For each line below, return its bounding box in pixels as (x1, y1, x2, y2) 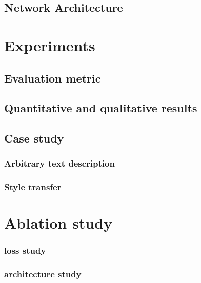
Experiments (4, 34, 95, 55)
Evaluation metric (4, 70, 101, 86)
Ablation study (4, 212, 112, 233)
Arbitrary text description (4, 157, 115, 170)
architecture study (4, 268, 82, 280)
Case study (4, 130, 64, 146)
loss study (4, 244, 46, 257)
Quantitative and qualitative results (4, 100, 197, 116)
